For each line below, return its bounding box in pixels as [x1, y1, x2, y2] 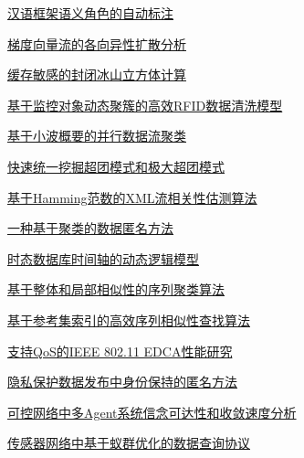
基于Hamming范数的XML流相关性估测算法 [7, 187, 257, 207]
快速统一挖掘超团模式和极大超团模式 [7, 156, 225, 176]
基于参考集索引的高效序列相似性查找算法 [7, 310, 250, 329]
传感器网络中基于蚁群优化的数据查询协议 [7, 433, 250, 453]
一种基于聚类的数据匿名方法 [7, 218, 173, 238]
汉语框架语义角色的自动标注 [7, 4, 173, 22]
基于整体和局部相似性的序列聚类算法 [7, 280, 225, 299]
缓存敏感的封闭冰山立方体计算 [7, 65, 186, 84]
